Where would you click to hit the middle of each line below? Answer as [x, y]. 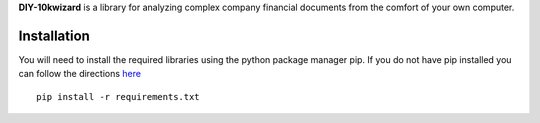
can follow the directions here [80, 74]
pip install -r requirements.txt [118, 96]
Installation [54, 35]
